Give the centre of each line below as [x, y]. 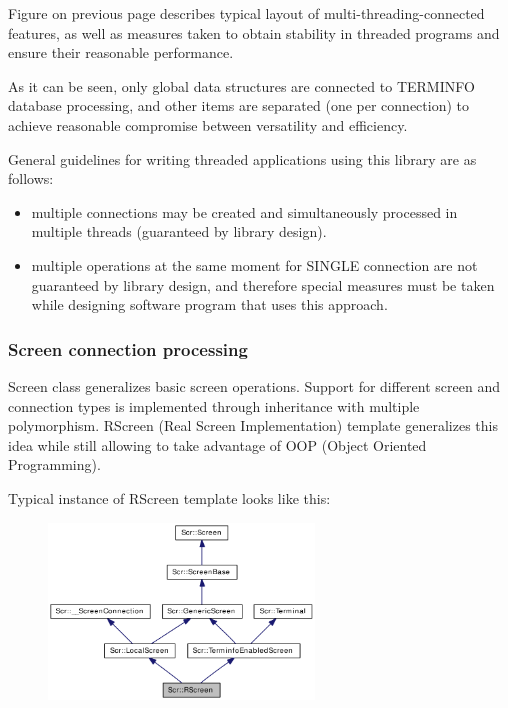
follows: [31, 178]
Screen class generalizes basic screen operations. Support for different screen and [254, 385]
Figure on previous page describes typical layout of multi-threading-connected [246, 13]
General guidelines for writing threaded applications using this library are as [242, 158]
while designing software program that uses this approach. [209, 304]
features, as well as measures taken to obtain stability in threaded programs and [254, 32]
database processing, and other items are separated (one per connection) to [239, 105]
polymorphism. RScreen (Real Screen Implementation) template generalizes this [253, 425]
